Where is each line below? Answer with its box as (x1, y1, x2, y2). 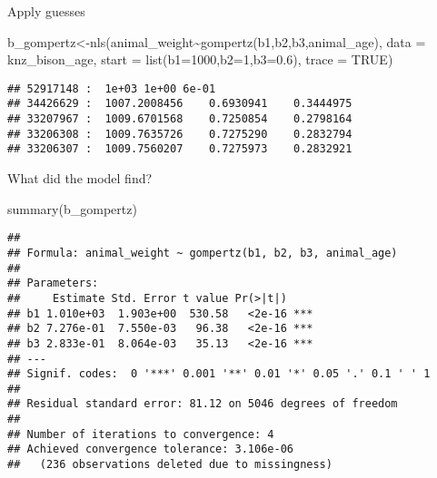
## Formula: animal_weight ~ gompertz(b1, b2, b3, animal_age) (7, 246, 398, 259)
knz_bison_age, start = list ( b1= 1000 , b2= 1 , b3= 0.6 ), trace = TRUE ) (7, 50, 393, 69)
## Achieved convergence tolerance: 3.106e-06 (7, 443, 293, 456)
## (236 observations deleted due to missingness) (7, 458, 333, 472)
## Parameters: (7, 277, 99, 290)
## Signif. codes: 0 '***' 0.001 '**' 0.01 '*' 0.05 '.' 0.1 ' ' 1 (7, 367, 431, 381)
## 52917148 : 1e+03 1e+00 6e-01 (7, 82, 216, 95)
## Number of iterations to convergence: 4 (7, 427, 274, 441)
